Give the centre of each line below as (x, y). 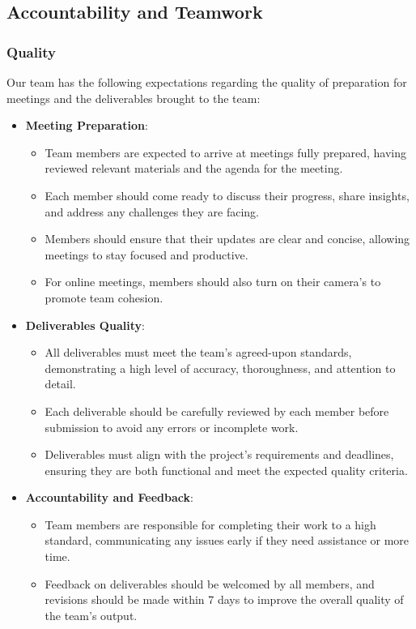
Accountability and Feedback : (109, 497)
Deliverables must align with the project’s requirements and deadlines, (219, 454)
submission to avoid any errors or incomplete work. (172, 427)
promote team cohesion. (104, 297)
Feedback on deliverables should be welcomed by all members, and (210, 583)
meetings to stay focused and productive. (146, 254)
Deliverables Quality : (85, 325)
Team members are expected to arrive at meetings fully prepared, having (226, 152)
